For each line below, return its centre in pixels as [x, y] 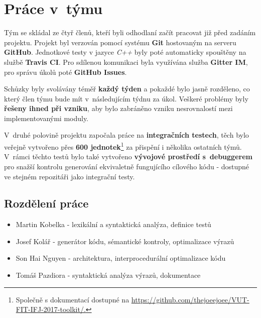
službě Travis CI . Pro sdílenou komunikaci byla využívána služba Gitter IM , [126, 62]
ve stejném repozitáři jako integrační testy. [70, 176]
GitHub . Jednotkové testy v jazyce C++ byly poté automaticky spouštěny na [125, 52]
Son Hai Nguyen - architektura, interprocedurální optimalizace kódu [121, 258]
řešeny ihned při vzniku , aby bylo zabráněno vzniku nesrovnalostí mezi [118, 108]
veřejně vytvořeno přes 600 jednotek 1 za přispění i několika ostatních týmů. [123, 146]
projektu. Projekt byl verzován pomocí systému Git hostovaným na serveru [120, 42]
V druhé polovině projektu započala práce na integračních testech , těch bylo [126, 135]
